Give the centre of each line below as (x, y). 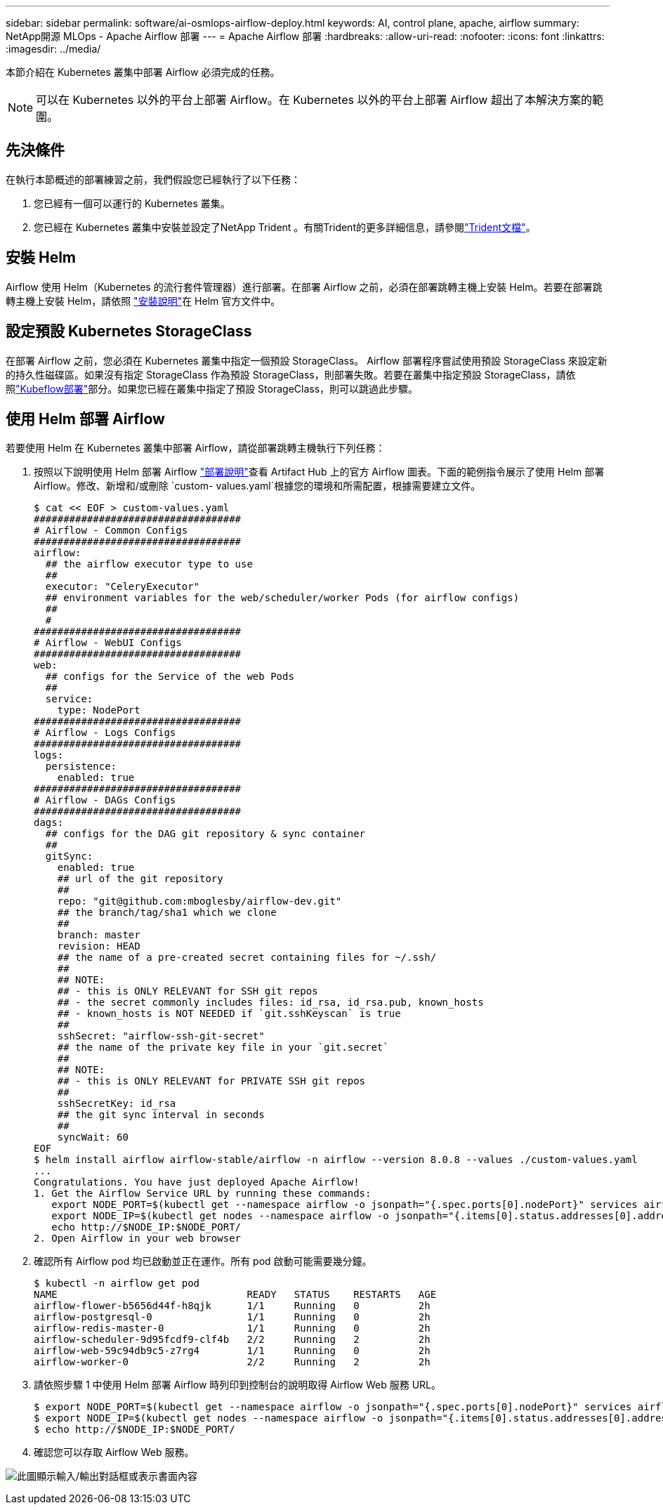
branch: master (99, 935)
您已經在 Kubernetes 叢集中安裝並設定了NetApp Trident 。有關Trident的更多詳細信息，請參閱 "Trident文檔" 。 (285, 227)
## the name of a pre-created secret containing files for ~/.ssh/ (247, 958)
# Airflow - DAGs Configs (105, 800)
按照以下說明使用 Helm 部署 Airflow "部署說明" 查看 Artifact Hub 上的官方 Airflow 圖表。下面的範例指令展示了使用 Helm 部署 (319, 472)
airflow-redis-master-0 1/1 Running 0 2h (232, 1328)
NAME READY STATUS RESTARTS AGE (235, 1295)
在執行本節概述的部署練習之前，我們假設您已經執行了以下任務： (153, 179)
